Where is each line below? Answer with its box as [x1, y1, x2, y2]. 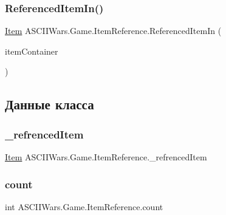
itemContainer [5, 44, 58, 57]
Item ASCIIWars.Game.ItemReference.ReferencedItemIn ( [5, 24, 222, 37]
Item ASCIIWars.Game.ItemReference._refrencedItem [5, 151, 207, 163]
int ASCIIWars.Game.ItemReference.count [5, 200, 163, 213]
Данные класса [5, 95, 94, 114]
